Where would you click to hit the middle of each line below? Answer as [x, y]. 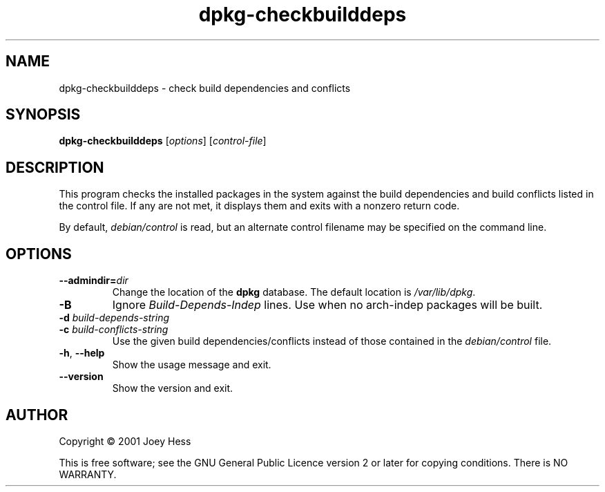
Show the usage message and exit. [192, 365]
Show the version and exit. [173, 388]
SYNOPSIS [43, 115]
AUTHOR [37, 415]
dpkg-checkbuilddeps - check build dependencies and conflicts [205, 88]
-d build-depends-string [114, 318]
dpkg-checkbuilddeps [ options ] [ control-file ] [163, 141]
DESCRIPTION [55, 167]
